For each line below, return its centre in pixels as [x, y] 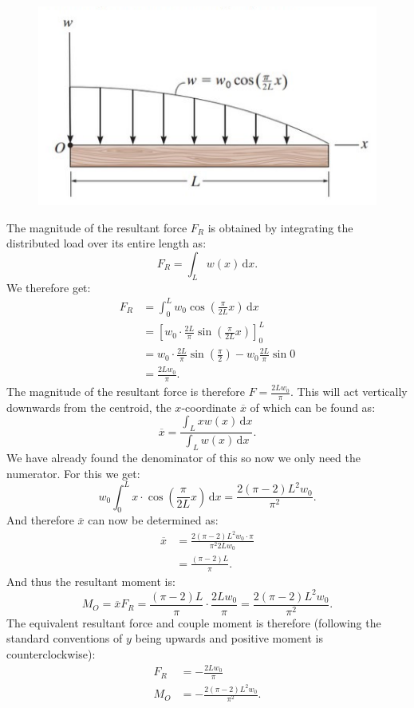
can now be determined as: [153, 520]
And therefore [40, 520]
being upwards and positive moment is [229, 638]
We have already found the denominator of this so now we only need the [183, 457]
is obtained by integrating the [280, 227]
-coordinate [209, 407]
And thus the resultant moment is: [91, 581]
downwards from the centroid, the [89, 407]
